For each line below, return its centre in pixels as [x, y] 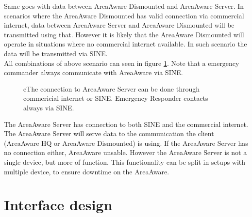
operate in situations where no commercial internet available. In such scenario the [126, 44]
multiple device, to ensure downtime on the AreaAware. [87, 171]
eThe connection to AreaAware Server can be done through [112, 88]
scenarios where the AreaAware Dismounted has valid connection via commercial [124, 15]
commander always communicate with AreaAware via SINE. [93, 72]
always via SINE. [49, 107]
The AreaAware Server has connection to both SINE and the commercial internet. [126, 124]
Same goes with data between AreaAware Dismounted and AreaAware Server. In [124, 6]
